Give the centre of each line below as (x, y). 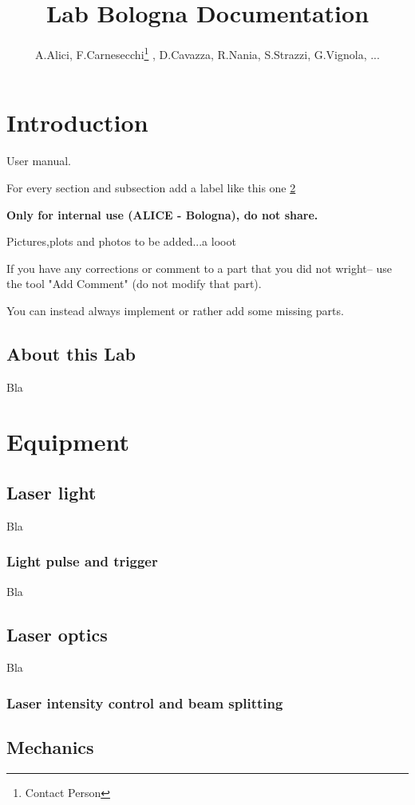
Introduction (77, 122)
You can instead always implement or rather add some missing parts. (175, 310)
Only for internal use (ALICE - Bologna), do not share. (162, 214)
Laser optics (57, 634)
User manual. (39, 161)
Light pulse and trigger (82, 561)
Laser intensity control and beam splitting (145, 702)
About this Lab (71, 353)
